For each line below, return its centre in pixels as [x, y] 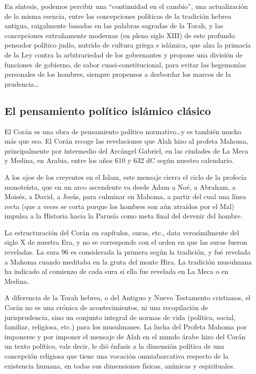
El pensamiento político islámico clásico [108, 110]
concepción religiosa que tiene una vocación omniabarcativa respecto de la [117, 356]
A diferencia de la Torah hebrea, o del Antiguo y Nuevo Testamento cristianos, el [128, 297]
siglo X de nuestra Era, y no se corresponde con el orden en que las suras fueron [126, 242]
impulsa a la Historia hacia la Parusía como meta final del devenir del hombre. [124, 216]
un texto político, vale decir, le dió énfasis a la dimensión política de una [114, 346]
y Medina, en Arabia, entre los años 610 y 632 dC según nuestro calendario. [119, 160]
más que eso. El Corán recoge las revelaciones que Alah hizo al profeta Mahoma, [127, 141]
